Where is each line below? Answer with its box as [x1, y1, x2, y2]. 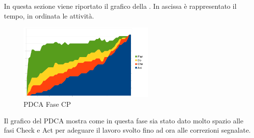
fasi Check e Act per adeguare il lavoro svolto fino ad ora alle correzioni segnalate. [4, 125, 251, 135]
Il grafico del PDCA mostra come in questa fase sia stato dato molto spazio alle [4, 115, 244, 125]
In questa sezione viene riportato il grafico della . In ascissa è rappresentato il [4, 1, 237, 11]
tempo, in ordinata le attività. [4, 10, 94, 20]
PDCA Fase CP [24, 99, 71, 109]
